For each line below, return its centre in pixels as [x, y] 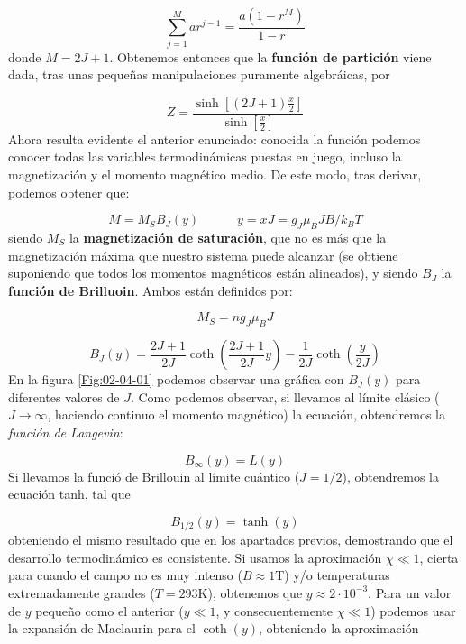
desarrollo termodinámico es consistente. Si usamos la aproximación [195, 557]
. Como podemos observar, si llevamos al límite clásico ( [285, 396]
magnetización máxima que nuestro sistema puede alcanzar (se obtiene [203, 255]
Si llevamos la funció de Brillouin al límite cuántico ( [154, 476]
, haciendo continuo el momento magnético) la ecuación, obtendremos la [246, 414]
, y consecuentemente [274, 610]
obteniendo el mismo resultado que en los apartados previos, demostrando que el [231, 540]
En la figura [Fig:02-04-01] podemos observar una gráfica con [176, 379]
